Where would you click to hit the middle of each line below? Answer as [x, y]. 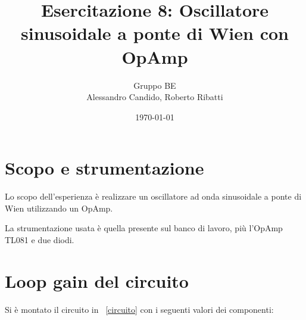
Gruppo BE [155, 85]
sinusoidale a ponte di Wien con [155, 33]
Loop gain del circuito [97, 280]
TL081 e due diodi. [40, 240]
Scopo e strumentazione [104, 168]
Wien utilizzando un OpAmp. [59, 208]
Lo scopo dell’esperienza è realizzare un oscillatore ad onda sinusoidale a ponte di [153, 196]
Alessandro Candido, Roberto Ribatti [155, 97]
